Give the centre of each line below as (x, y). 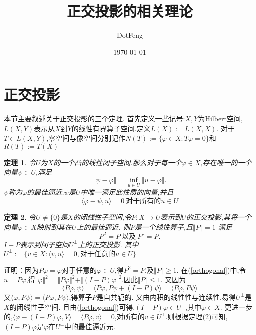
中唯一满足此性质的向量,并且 (127, 192)
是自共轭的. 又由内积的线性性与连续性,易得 (166, 297)
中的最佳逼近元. (90, 326)
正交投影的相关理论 (129, 11)
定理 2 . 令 (20, 217)
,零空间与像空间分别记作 (86, 138)
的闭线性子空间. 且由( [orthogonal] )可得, (72, 306)
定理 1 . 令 (20, 162)
